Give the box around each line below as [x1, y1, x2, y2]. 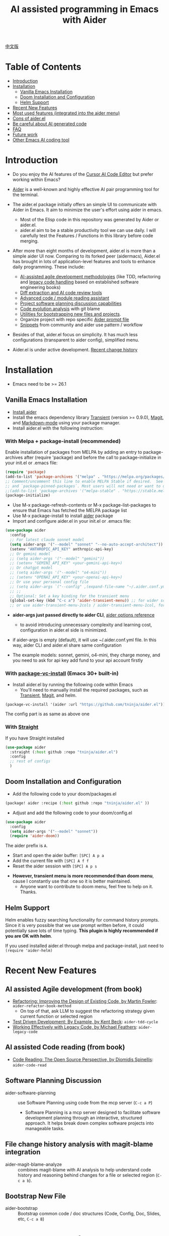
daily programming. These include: [12, 264, 85, 270]
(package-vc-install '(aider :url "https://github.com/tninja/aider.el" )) [5, 702, 165, 707]
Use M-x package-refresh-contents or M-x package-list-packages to [12, 502, 156, 508]
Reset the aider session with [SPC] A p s [12, 863, 97, 869]
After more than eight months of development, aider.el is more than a [12, 248, 156, 254]
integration [5, 1148, 41, 1156]
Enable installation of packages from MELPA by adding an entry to [5, 449, 142, 455]
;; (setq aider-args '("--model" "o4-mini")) [10, 570, 107, 575]
